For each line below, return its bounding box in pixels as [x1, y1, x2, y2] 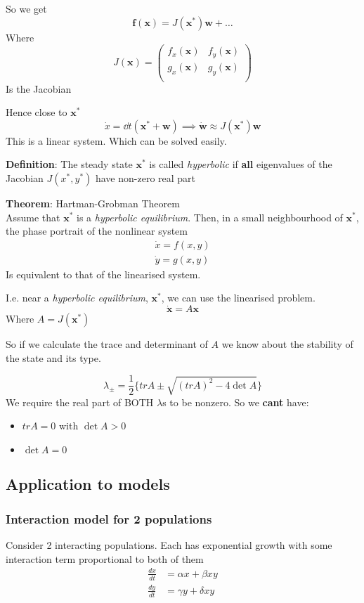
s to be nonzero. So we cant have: [162, 394, 309, 409]
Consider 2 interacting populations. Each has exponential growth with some [6, 537, 332, 552]
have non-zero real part [95, 170, 196, 185]
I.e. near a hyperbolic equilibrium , [6, 290, 148, 305]
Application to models [6, 473, 170, 495]
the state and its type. [6, 350, 101, 365]
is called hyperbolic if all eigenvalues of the [149, 157, 332, 171]
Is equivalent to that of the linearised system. [6, 266, 201, 281]
